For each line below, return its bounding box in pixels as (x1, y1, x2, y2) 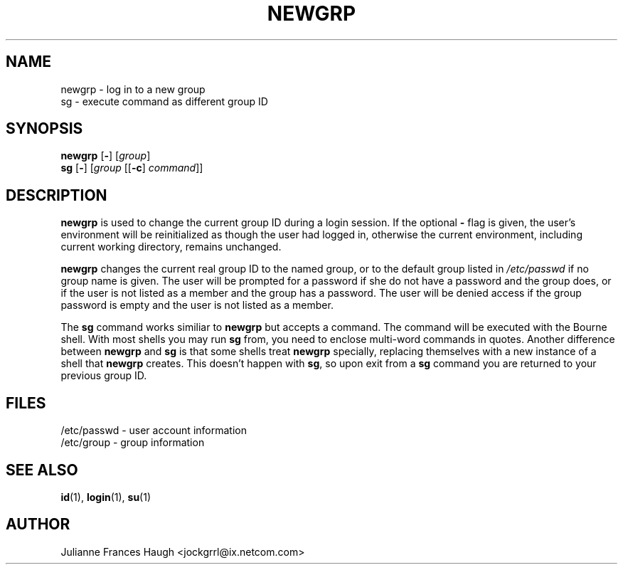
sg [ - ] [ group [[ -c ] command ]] (60, 162, 203, 174)
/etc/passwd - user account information (60, 424, 247, 437)
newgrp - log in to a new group (60, 83, 206, 95)
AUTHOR (6, 515, 70, 534)
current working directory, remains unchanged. (60, 241, 282, 253)
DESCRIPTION (6, 186, 107, 204)
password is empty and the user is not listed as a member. (60, 299, 334, 312)
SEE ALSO (6, 460, 78, 479)
